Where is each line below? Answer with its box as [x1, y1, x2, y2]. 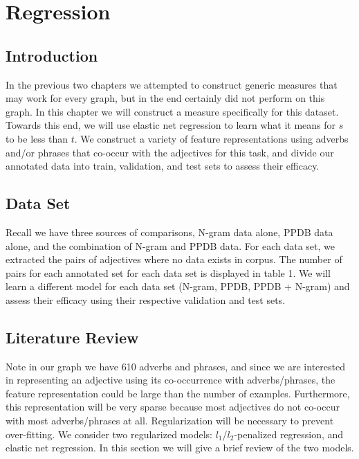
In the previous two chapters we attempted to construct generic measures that [6, 77, 338, 91]
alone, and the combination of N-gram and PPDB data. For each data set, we [6, 238, 335, 253]
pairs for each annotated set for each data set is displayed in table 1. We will [6, 265, 331, 280]
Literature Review [6, 326, 139, 348]
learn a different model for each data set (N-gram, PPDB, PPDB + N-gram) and [6, 279, 350, 294]
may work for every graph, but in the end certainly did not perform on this [6, 91, 325, 105]
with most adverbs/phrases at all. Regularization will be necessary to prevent [6, 413, 334, 428]
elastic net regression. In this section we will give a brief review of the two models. [6, 440, 354, 455]
